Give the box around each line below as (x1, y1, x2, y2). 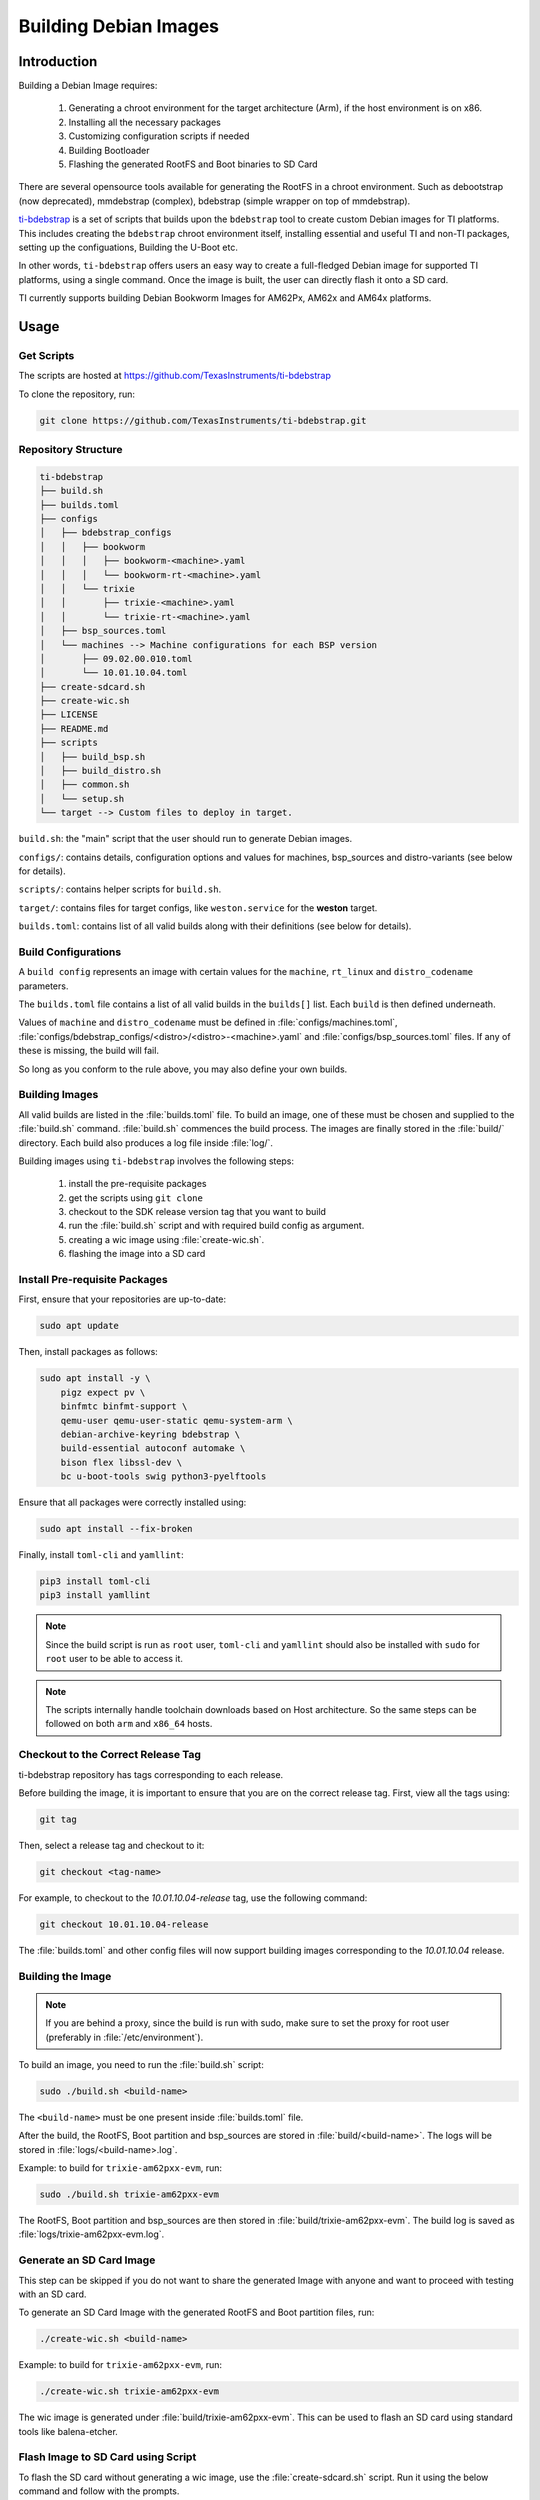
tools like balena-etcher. (18, 2425, 119, 2437)
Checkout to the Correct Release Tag (18, 1748, 202, 1762)
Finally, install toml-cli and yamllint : (18, 1549, 184, 1561)
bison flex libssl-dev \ (60, 1456, 183, 1468)
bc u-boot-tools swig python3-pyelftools (60, 1471, 267, 1482)
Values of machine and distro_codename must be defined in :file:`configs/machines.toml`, (18, 1016, 399, 1029)
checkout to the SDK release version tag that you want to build (68, 1206, 327, 1218)
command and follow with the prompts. (18, 2485, 180, 2497)
